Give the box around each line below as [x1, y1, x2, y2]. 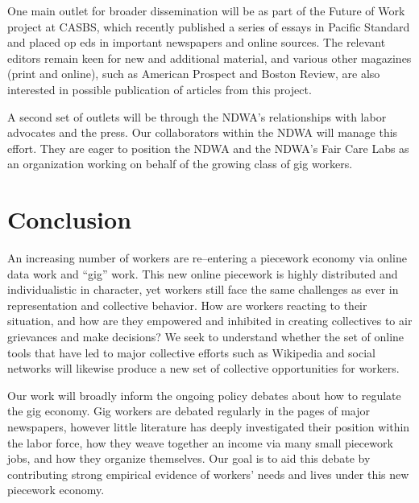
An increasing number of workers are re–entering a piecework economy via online [7, 249, 407, 266]
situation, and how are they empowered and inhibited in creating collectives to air [7, 312, 413, 329]
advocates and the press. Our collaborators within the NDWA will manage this [7, 124, 398, 141]
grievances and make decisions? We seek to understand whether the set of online [7, 328, 404, 345]
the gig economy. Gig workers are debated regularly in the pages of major [7, 402, 371, 419]
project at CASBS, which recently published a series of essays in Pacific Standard [7, 18, 410, 35]
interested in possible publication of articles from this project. [7, 80, 312, 97]
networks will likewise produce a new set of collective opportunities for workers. [7, 360, 400, 377]
